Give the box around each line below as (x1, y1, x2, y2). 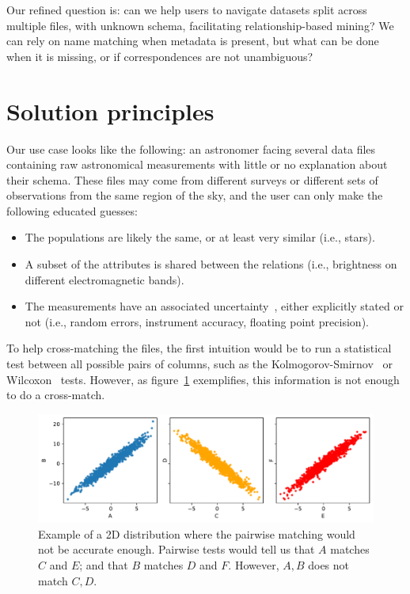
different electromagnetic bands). (25, 271, 184, 287)
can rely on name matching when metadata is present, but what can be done (6, 32, 379, 49)
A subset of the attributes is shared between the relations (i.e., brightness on (25, 256, 397, 272)
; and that (79, 557, 128, 573)
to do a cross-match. (6, 386, 105, 403)
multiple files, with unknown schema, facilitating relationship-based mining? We (6, 17, 394, 33)
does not (308, 557, 350, 573)
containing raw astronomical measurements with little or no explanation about (6, 156, 388, 173)
